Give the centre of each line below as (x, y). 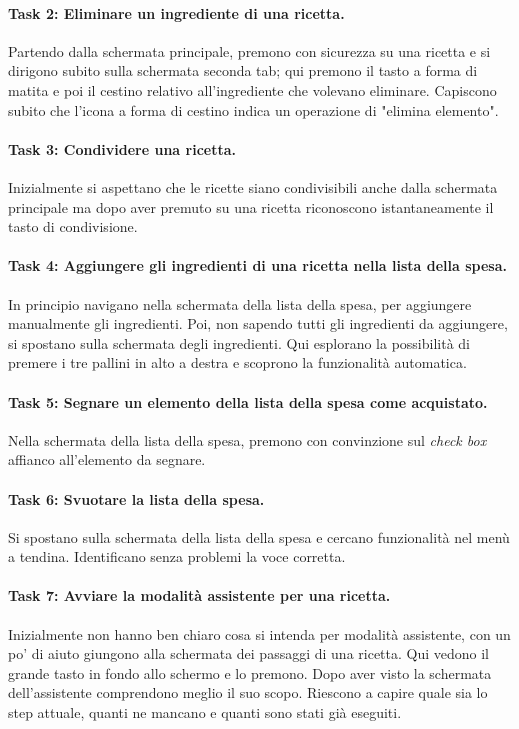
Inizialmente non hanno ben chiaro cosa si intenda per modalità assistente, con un (259, 633)
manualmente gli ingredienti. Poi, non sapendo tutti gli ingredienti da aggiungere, (258, 323)
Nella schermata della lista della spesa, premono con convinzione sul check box (247, 439)
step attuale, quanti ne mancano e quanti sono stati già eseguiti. (205, 712)
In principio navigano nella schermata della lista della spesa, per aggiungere (240, 303)
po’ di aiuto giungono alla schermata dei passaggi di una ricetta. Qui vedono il (249, 653)
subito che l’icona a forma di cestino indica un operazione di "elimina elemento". (253, 109)
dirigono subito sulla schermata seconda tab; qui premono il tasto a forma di (243, 70)
